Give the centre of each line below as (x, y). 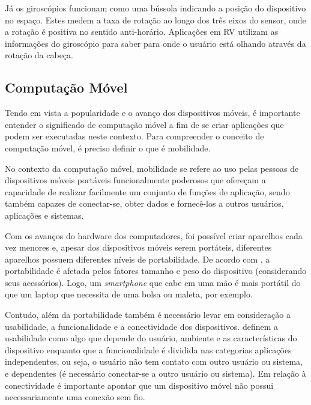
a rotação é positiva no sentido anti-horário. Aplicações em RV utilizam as (142, 32)
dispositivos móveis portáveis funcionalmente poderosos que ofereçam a (135, 180)
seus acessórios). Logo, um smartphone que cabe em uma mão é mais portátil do (153, 282)
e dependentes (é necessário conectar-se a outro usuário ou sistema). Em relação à (155, 373)
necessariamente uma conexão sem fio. (75, 397)
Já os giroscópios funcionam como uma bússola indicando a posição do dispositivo (155, 8)
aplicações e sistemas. (44, 215)
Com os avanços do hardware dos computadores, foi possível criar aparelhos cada (154, 235)
